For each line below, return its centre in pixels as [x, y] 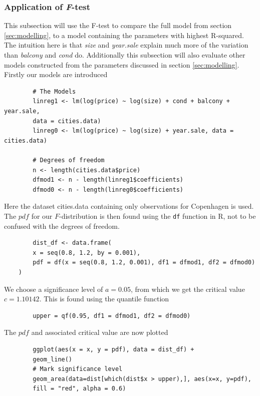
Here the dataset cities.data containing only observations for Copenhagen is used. [129, 206]
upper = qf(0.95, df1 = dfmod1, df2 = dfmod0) [112, 316]
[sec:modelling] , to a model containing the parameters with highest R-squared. [124, 35]
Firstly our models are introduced [56, 74]
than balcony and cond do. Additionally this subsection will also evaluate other [125, 55]
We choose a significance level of [54, 289]
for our [42, 216]
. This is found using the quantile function [104, 299]
